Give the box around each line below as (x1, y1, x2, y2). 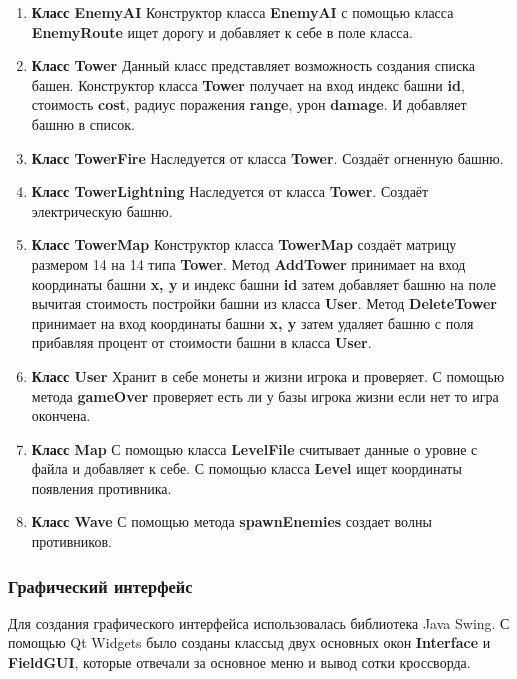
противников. (31, 531, 112, 552)
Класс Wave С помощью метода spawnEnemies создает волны (31, 511, 432, 532)
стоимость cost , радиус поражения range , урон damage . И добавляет (31, 94, 467, 115)
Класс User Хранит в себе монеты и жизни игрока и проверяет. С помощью (31, 365, 505, 386)
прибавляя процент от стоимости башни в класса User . (31, 332, 372, 353)
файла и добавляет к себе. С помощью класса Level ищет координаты (31, 458, 462, 479)
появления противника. (31, 477, 172, 498)
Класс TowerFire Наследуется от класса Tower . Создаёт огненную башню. (31, 147, 504, 168)
